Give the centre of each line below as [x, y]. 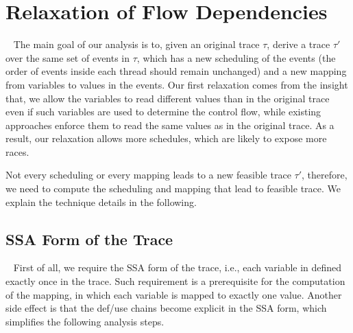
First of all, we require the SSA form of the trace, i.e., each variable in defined [178, 267]
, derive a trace [299, 44]
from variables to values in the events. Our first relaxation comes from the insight [177, 84]
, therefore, [325, 175]
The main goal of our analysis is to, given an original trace [136, 44]
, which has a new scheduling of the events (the [236, 57]
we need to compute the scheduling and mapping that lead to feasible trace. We [173, 188]
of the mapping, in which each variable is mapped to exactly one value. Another [174, 294]
